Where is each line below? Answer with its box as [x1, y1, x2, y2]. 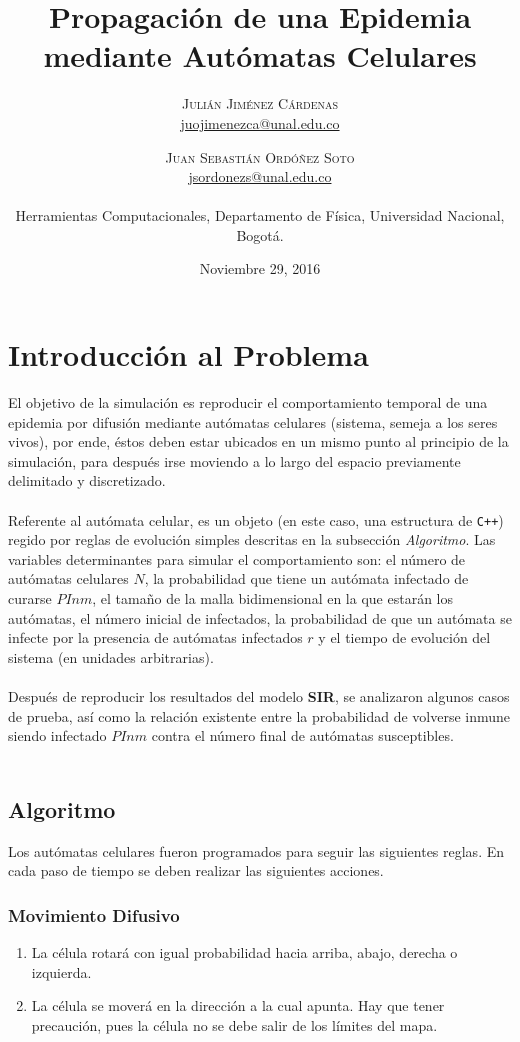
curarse [8, 588, 52, 608]
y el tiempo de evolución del [318, 627, 491, 648]
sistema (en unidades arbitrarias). [8, 646, 214, 667]
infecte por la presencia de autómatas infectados [8, 627, 303, 648]
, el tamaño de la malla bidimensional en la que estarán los [92, 588, 454, 608]
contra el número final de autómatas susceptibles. [151, 725, 454, 746]
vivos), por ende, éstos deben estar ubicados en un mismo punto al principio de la [8, 431, 509, 452]
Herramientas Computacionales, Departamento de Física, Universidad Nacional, [15, 205, 505, 226]
